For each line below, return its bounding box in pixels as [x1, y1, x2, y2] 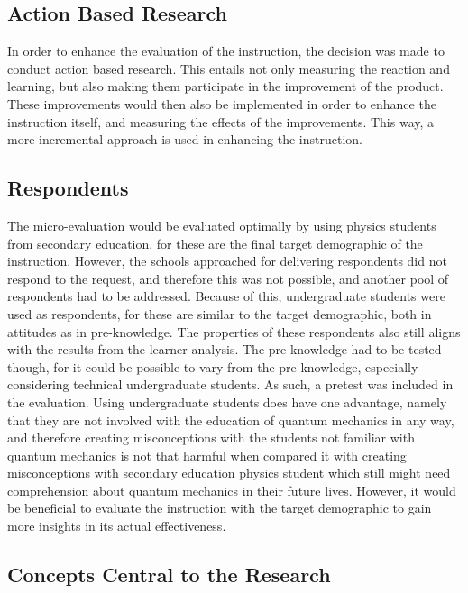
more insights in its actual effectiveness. [7, 516, 226, 535]
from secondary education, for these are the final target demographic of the [7, 233, 423, 252]
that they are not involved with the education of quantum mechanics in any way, [7, 410, 454, 429]
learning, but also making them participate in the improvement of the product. [7, 77, 444, 96]
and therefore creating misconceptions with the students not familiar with [7, 428, 415, 447]
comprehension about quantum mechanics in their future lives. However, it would [7, 480, 456, 499]
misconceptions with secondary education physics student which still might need [7, 463, 451, 482]
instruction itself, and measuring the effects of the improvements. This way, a [7, 112, 435, 131]
